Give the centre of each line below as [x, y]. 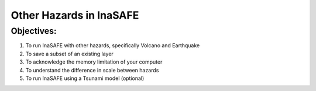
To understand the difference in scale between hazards [92, 70]
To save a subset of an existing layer [69, 54]
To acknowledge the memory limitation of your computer [94, 62]
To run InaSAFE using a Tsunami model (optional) [85, 78]
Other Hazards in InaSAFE [75, 15]
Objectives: [34, 31]
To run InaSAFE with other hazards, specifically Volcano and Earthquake [113, 45]
